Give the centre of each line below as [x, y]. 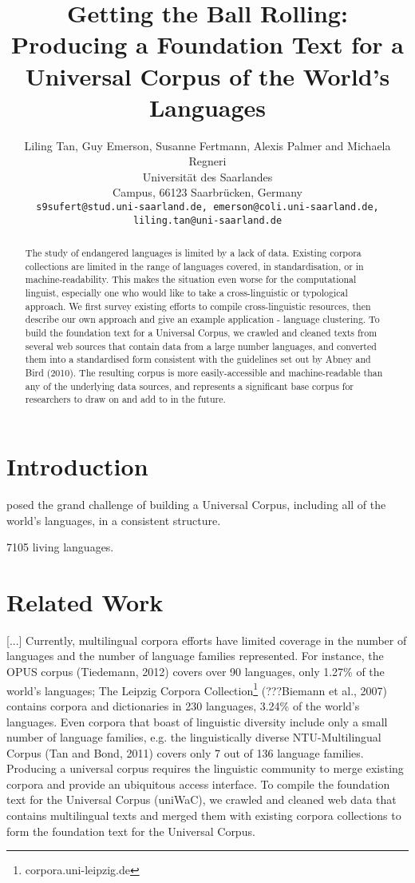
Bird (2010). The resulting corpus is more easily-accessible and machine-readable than [204, 373]
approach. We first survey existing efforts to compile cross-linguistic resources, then [198, 306]
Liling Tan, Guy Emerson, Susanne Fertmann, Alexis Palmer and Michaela [207, 145]
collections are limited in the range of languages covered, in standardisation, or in [194, 266]
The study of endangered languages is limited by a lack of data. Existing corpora [193, 253]
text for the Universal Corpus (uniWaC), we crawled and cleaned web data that [202, 799]
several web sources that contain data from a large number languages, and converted [201, 346]
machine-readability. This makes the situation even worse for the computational [191, 279]
